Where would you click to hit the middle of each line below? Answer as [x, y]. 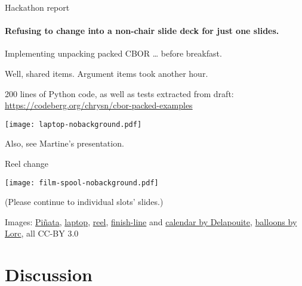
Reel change [27, 164]
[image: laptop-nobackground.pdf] [73, 124]
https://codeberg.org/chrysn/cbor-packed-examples [99, 105]
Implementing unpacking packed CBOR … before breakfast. [113, 53]
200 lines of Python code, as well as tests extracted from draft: [119, 93]
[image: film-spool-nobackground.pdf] [82, 183]
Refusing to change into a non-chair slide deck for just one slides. [142, 31]
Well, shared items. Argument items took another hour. [107, 73]
